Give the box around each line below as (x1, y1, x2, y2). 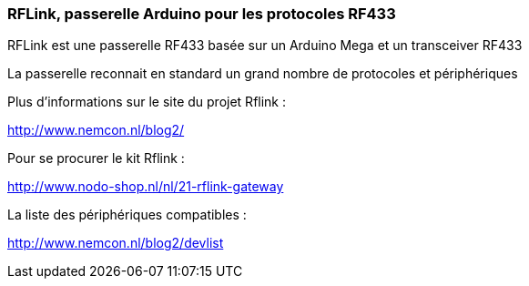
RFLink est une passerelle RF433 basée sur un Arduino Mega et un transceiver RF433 (7, 37, 523, 54)
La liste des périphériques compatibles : (7, 207, 247, 223)
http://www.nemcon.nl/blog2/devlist (7, 235, 224, 251)
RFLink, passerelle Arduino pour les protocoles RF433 (7, 5, 396, 23)
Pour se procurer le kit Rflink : (7, 150, 185, 167)
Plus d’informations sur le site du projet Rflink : (7, 94, 287, 110)
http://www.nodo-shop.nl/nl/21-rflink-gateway (7, 179, 284, 195)
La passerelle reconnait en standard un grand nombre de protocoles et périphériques (7, 66, 518, 82)
